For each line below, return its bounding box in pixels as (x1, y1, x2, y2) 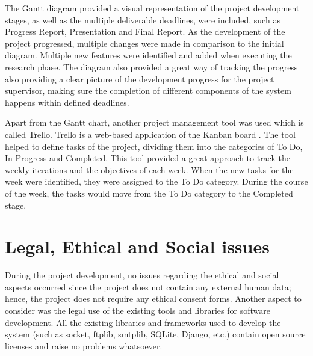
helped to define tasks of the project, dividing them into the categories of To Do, (5, 140, 303, 152)
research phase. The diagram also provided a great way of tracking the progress (5, 60, 298, 73)
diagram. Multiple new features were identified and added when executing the (5, 49, 292, 61)
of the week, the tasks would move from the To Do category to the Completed (5, 186, 293, 199)
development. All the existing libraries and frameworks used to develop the (5, 316, 281, 328)
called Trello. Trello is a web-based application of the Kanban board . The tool (5, 127, 296, 140)
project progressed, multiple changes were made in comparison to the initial (5, 37, 284, 49)
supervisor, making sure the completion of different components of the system (5, 84, 291, 97)
